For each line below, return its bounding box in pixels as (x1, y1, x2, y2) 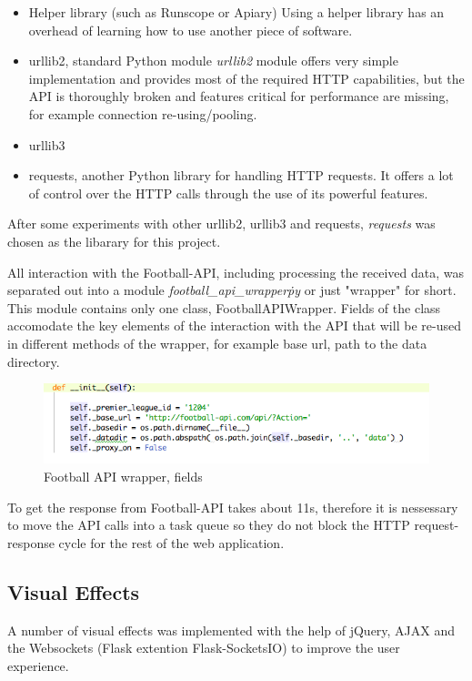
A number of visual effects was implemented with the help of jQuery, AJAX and (7, 620, 456, 639)
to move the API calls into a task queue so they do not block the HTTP (7, 515, 410, 534)
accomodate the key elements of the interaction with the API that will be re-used (7, 316, 461, 335)
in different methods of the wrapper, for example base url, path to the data (7, 333, 427, 352)
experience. (7, 656, 69, 675)
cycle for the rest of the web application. (58, 533, 285, 552)
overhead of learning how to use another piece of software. (28, 20, 353, 39)
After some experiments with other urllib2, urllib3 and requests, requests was (7, 214, 436, 233)
